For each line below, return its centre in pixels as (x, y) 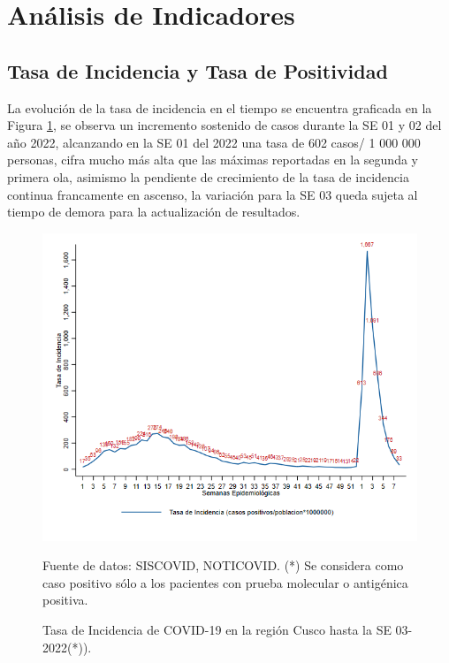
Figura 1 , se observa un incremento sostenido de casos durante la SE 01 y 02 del (224, 125)
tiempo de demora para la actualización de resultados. (154, 212)
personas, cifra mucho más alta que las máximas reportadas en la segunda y (213, 160)
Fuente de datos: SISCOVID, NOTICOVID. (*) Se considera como (223, 565)
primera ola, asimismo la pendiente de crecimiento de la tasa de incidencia (208, 176)
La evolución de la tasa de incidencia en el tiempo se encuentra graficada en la (220, 107)
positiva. (65, 600)
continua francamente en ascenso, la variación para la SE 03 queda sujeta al (213, 194)
